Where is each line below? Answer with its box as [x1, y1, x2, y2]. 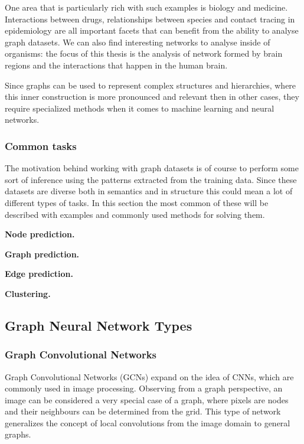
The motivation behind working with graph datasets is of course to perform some [5, 162, 299, 174]
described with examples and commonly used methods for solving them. [5, 208, 265, 220]
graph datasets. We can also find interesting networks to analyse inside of [5, 35, 270, 48]
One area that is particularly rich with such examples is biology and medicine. [5, 1, 288, 13]
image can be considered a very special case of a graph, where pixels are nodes [5, 393, 289, 406]
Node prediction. [5, 228, 75, 240]
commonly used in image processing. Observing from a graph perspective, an [5, 382, 283, 394]
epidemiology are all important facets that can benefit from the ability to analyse [5, 24, 299, 37]
